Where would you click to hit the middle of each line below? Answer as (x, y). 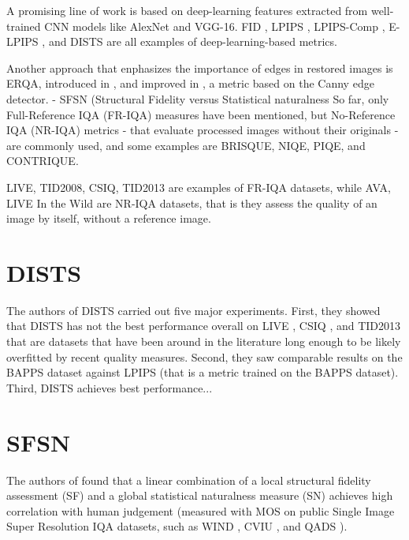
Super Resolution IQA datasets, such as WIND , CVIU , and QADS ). (177, 526)
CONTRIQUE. (43, 161)
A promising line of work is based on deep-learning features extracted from (187, 10)
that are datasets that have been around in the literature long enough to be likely (204, 341)
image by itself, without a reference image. (109, 218)
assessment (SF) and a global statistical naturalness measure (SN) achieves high (200, 495)
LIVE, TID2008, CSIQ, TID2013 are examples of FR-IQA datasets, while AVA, (199, 187)
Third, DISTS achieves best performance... (110, 387)
